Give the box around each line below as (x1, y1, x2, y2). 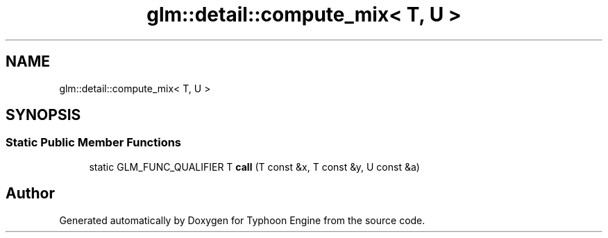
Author (6, 185, 55, 203)
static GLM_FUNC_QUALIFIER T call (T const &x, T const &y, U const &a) (89, 160, 420, 173)
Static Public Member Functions (6, 135, 182, 150)
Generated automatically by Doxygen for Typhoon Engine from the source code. (59, 214, 425, 226)
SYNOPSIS (6, 106, 81, 124)
